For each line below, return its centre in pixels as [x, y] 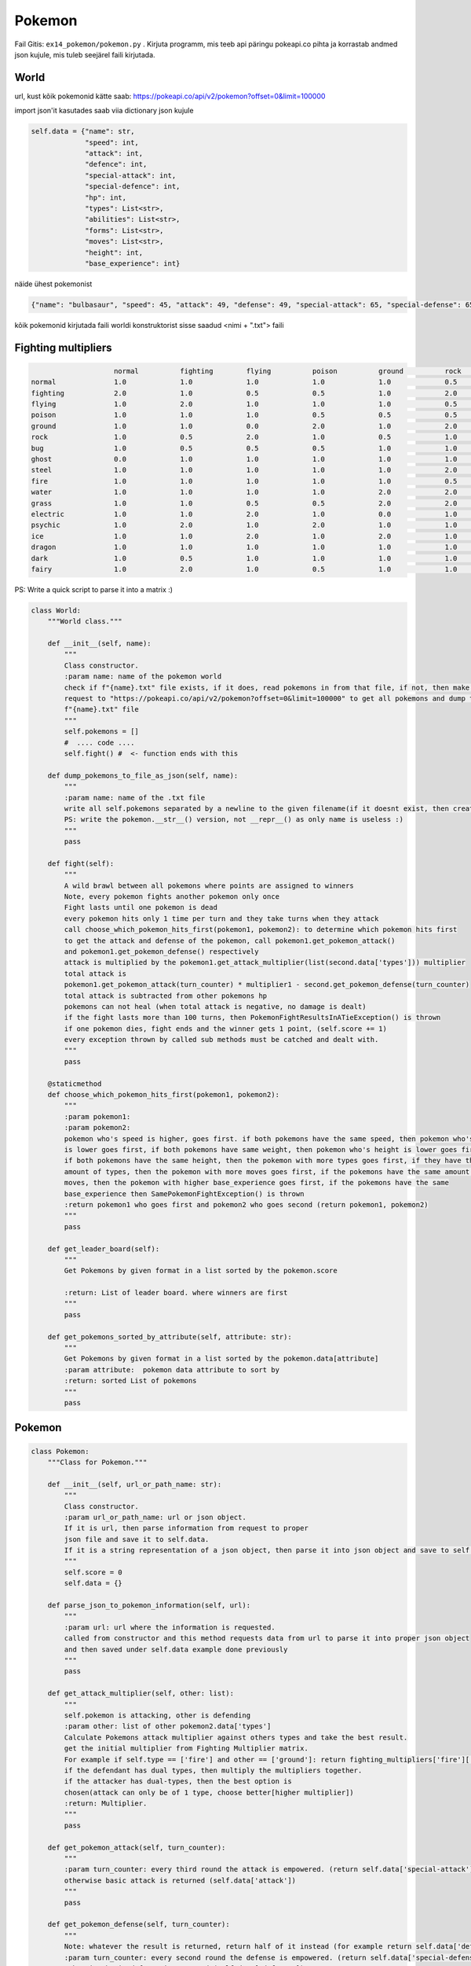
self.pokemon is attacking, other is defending [157, 1715]
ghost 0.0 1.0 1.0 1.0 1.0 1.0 [244, 459]
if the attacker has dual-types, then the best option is [178, 1782]
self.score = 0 [93, 1572]
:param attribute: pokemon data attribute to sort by [172, 1370]
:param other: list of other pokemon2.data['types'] [168, 1727]
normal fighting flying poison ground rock [288, 371]
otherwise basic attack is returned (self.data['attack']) [180, 1880]
